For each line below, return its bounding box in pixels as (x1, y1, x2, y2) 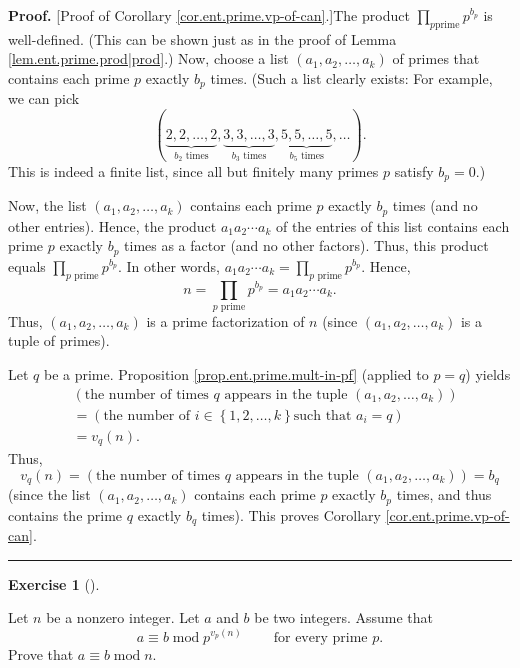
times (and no (392, 195, 478, 216)
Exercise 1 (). (8, 573, 100, 594)
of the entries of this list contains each (275, 215, 510, 236)
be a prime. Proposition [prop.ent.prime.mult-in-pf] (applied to (43, 364, 429, 385)
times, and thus (396, 484, 492, 505)
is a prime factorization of (146, 310, 305, 331)
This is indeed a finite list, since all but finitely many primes (8, 160, 379, 181)
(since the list (8, 484, 91, 505)
